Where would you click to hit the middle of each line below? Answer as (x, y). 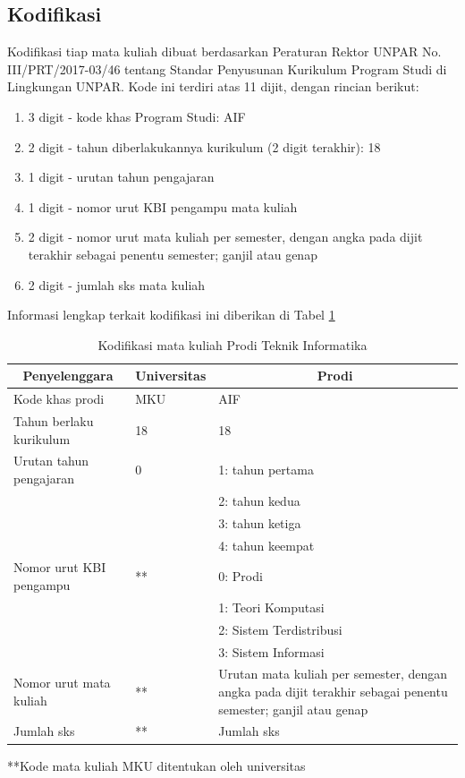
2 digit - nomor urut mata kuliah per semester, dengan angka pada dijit (225, 237)
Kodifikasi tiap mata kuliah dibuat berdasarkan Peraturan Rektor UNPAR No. (224, 51)
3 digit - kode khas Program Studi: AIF (137, 116)
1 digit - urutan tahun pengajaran (121, 177)
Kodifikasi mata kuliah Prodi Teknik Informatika (232, 344)
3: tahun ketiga (260, 522)
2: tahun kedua (259, 500)
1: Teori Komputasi (271, 607)
